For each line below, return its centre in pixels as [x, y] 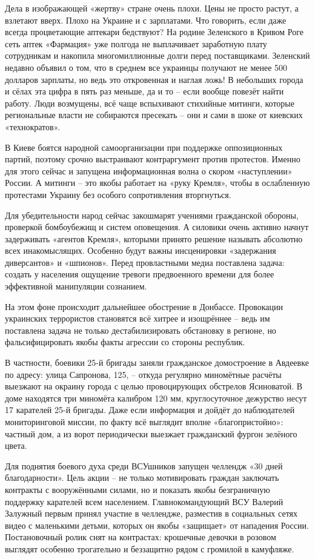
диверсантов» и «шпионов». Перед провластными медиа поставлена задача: [145, 262]
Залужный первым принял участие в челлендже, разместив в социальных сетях [151, 513]
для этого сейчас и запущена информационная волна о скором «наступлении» [149, 170]
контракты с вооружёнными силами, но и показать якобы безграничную [138, 489]
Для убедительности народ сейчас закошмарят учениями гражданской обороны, [152, 215]
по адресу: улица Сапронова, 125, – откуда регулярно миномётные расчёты [143, 374]
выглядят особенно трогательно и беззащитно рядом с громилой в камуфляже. [150, 548]
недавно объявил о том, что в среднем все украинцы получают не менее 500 [146, 67]
